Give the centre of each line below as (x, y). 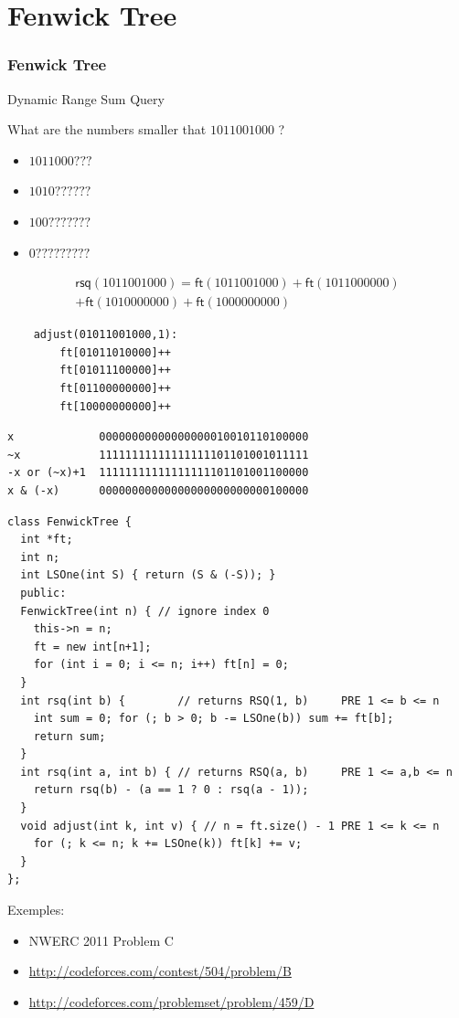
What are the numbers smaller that (107, 129)
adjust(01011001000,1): (106, 335)
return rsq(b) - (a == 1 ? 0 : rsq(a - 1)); (171, 790)
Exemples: (36, 910)
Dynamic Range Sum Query (86, 98)
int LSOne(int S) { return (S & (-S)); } (148, 575)
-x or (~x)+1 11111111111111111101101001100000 (158, 473)
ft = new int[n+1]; (92, 647)
